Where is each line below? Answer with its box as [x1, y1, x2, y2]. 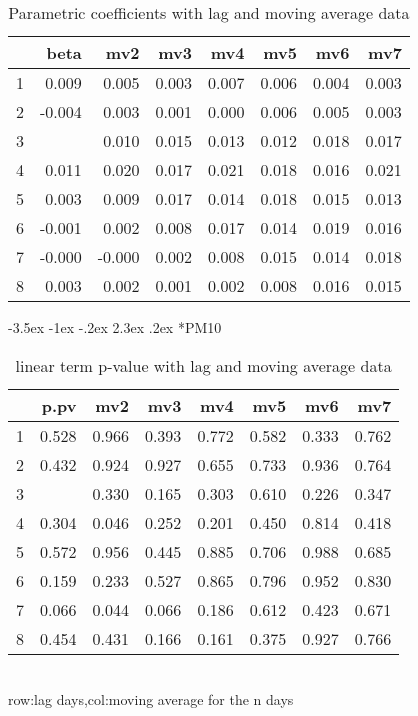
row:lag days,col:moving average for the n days [8, 689, 294, 710]
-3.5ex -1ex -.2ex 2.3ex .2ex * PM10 [8, 317, 222, 337]
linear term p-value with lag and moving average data [15, 353, 392, 377]
